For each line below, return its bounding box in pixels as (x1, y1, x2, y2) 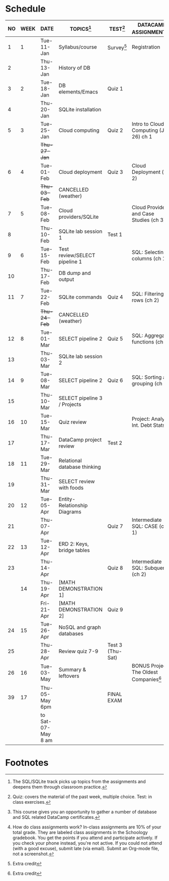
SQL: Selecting (131, 249, 167, 256)
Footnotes (5, 757, 49, 768)
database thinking (58, 463, 101, 470)
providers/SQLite (58, 213, 99, 220)
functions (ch (131, 338, 163, 346)
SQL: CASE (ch (131, 523, 167, 530)
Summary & (58, 666, 87, 673)
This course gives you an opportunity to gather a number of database (12, 809, 157, 815)
